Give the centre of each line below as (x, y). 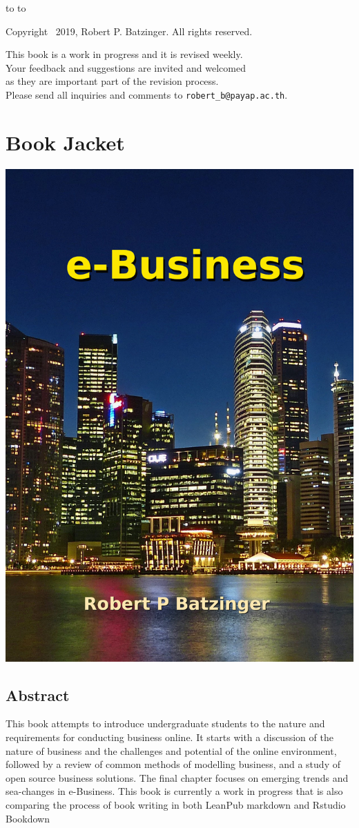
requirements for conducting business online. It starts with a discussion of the (169, 737)
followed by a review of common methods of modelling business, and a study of (173, 764)
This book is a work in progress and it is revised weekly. (124, 54)
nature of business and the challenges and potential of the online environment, (171, 750)
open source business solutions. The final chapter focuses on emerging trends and (177, 777)
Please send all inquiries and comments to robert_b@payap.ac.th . (147, 94)
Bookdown (28, 818)
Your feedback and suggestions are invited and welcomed (126, 67)
